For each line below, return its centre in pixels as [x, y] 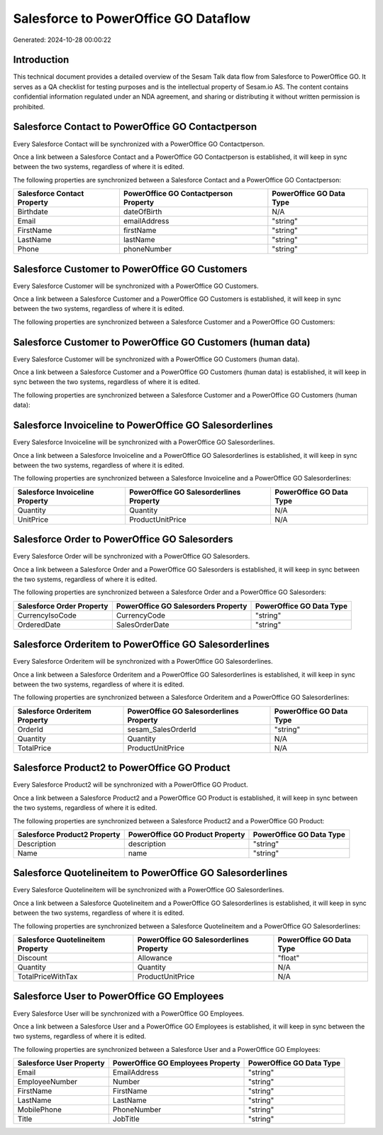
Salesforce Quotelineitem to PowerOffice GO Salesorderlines [150, 873]
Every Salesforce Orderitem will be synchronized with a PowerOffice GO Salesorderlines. [143, 662]
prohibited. [29, 106]
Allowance [155, 958]
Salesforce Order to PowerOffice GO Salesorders [123, 539]
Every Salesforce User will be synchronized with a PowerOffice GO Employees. [129, 1013]
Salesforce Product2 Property [69, 834]
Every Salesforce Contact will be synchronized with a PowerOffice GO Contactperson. [139, 144]
